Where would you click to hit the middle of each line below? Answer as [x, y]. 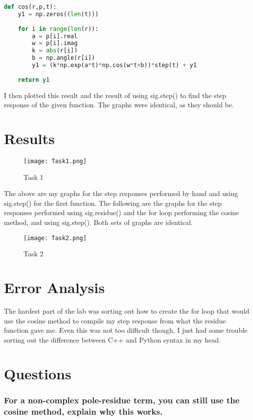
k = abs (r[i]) [55, 51]
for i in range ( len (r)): [58, 29]
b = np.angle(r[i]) [64, 58]
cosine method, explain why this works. [83, 411]
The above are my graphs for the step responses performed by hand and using [121, 193]
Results [29, 138]
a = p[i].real [55, 36]
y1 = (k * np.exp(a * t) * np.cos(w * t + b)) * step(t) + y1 [114, 65]
